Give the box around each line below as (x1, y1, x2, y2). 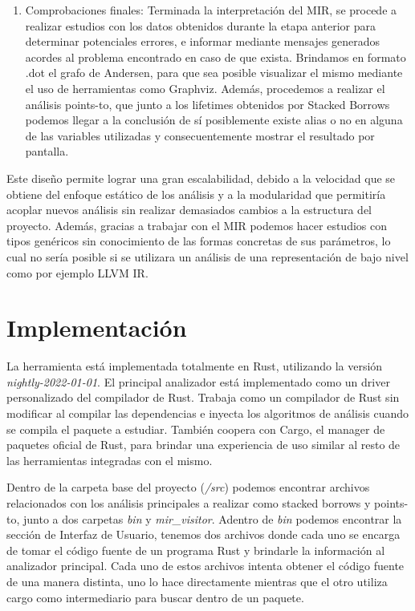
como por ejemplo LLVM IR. (6, 264, 149, 281)
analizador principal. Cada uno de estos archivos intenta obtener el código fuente (6, 557, 405, 574)
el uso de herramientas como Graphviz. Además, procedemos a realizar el (25, 79, 385, 96)
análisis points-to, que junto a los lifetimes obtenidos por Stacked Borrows (25, 95, 390, 112)
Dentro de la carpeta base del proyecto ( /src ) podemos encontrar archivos (6, 479, 370, 496)
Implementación (6, 311, 187, 344)
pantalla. (25, 143, 69, 160)
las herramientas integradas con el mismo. (6, 451, 213, 468)
